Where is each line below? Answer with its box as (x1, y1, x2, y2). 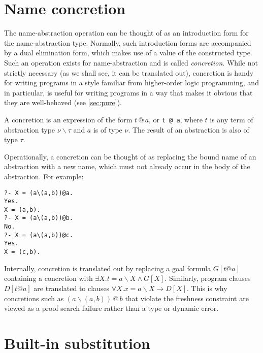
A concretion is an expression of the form (4, 114, 133, 124)
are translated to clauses (34, 282, 110, 293)
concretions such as (4, 293, 64, 303)
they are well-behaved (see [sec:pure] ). (4, 97, 122, 108)
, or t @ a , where (149, 114, 203, 124)
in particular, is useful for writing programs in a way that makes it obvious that (4, 87, 253, 98)
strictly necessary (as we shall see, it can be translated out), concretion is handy (4, 67, 254, 78)
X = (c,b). (4, 248, 41, 256)
